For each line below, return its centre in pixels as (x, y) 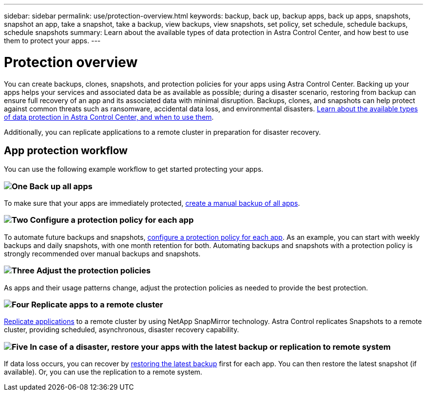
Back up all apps (61, 186)
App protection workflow (66, 150)
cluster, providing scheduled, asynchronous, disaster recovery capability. (122, 330)
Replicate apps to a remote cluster (97, 304)
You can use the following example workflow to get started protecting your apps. (134, 169)
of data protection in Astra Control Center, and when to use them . (109, 117)
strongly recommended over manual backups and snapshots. (102, 253)
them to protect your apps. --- (52, 41)
